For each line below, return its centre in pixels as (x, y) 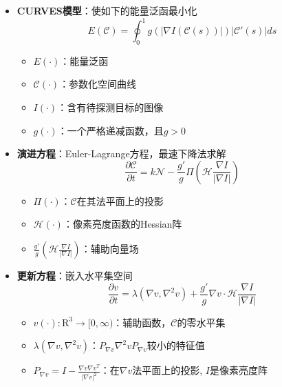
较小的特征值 (176, 345)
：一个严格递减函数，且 (110, 130)
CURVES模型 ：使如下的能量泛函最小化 (107, 10)
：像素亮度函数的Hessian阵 (122, 224)
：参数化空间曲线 (98, 84)
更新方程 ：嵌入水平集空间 (75, 276)
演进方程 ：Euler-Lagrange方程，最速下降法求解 (121, 153)
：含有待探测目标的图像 (110, 107)
